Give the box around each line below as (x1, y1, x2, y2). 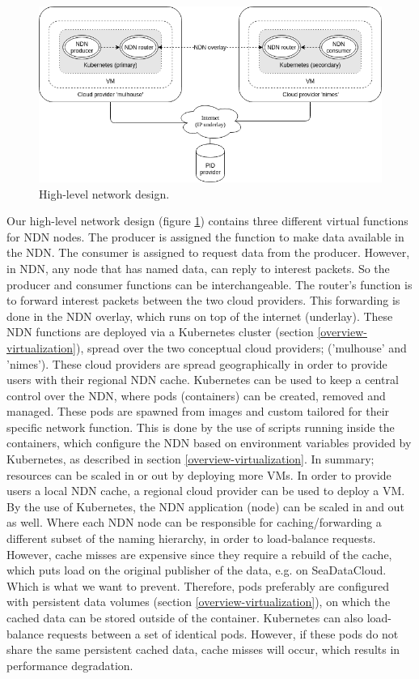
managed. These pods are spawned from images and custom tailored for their (6, 403, 390, 420)
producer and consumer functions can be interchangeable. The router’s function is (6, 275, 413, 293)
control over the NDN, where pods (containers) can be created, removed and (6, 386, 386, 404)
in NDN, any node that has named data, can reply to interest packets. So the (6, 259, 390, 276)
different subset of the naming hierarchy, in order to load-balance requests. (6, 530, 376, 547)
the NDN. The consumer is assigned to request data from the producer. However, (6, 244, 410, 261)
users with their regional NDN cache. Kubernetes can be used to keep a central (6, 371, 399, 388)
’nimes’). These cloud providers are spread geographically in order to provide (6, 355, 387, 372)
